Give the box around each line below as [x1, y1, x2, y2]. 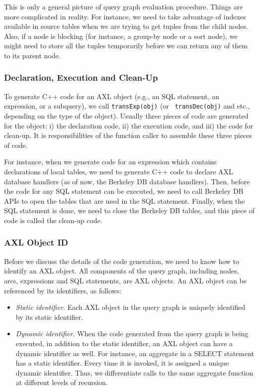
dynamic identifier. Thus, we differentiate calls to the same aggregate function [15, 367, 254, 378]
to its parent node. [4, 50, 61, 60]
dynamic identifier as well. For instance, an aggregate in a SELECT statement [15, 348, 255, 358]
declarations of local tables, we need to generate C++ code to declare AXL [4, 166, 233, 176]
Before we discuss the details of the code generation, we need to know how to [4, 256, 240, 266]
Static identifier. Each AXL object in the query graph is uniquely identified [15, 302, 246, 312]
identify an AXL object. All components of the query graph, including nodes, [4, 265, 239, 276]
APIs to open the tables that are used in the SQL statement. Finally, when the [4, 195, 245, 206]
